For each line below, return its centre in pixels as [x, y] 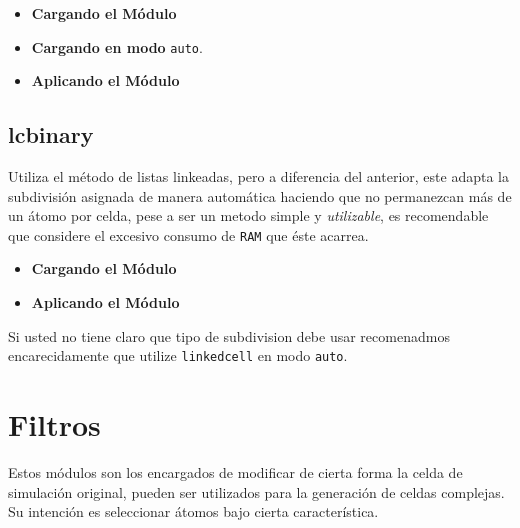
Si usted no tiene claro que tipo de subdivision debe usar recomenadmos [229, 335]
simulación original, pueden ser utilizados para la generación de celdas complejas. [256, 491]
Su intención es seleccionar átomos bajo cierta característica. [193, 511]
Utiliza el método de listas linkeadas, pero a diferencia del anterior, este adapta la [258, 176]
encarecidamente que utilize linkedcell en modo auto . [178, 355]
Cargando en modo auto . [117, 46]
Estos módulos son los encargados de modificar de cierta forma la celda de [235, 472]
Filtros [54, 424]
